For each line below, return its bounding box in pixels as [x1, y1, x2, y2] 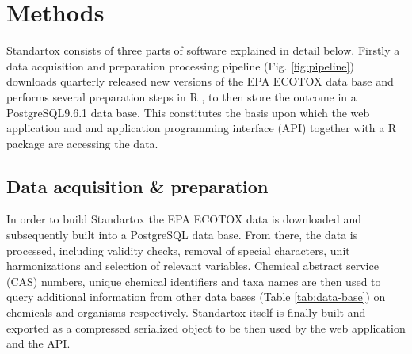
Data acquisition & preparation [6, 173, 269, 198]
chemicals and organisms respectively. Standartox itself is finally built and [6, 304, 366, 321]
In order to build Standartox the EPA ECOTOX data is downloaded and [6, 211, 362, 227]
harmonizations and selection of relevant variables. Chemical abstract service [6, 257, 379, 274]
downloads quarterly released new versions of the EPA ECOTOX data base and [6, 73, 394, 89]
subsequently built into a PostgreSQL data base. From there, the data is [6, 226, 358, 243]
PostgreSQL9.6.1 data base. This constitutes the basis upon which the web [6, 104, 370, 120]
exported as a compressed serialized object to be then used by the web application [6, 319, 406, 336]
